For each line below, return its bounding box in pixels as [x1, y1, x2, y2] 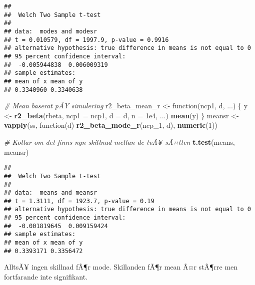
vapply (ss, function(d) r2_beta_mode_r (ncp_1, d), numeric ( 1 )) [4, 120, 217, 130]
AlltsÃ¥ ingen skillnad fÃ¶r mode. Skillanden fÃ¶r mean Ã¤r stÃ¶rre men [4, 262, 238, 272]
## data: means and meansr [4, 189, 97, 197]
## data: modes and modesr [4, 27, 97, 35]
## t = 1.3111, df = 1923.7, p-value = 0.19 [4, 197, 154, 205]
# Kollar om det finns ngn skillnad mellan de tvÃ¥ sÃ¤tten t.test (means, [4, 137, 235, 147]
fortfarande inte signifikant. [4, 272, 88, 282]
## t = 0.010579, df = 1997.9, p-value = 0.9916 [4, 36, 169, 43]
